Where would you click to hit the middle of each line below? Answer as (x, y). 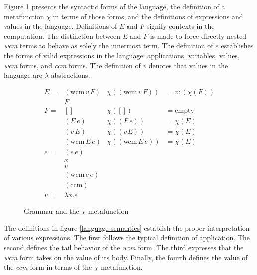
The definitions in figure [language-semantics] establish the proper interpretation (127, 227)
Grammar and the (52, 211)
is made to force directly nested (198, 36)
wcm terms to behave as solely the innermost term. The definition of (109, 46)
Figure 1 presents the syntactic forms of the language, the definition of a (115, 6)
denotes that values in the (188, 65)
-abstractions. (69, 75)
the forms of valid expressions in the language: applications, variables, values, (122, 55)
